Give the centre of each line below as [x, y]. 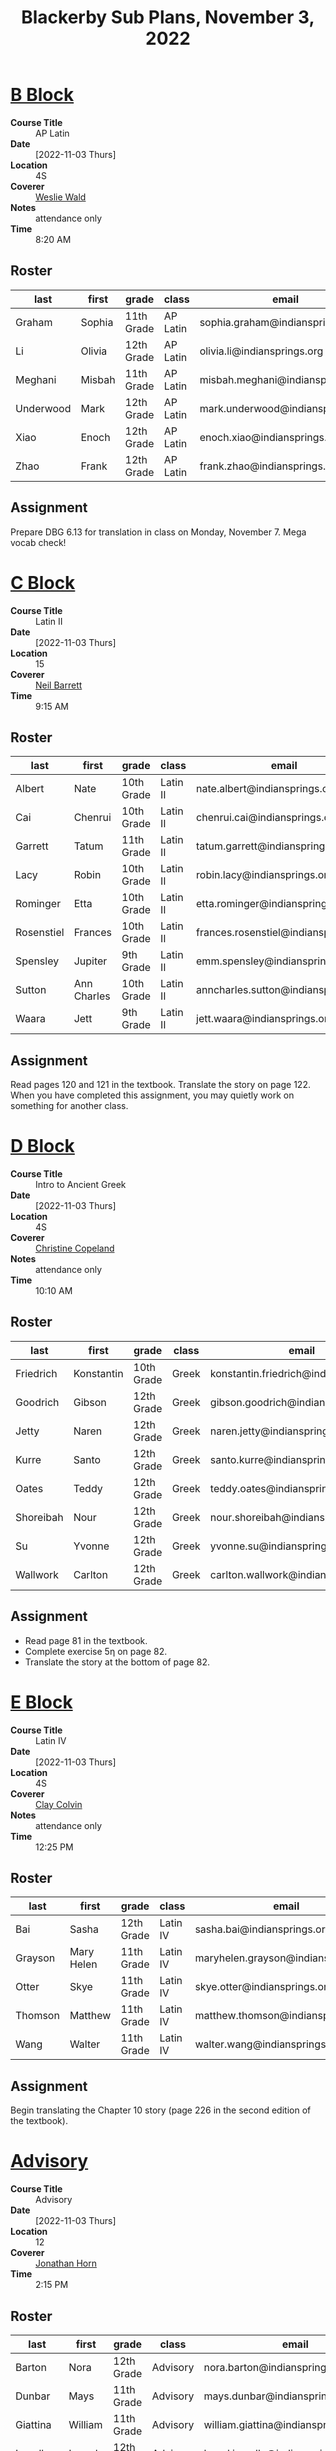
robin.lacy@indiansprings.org [265, 875]
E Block [41, 1702]
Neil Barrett [59, 685]
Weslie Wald [61, 197]
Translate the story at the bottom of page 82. [117, 1662]
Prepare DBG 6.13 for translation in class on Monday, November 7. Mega [158, 532]
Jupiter [90, 961]
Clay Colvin [59, 1804]
